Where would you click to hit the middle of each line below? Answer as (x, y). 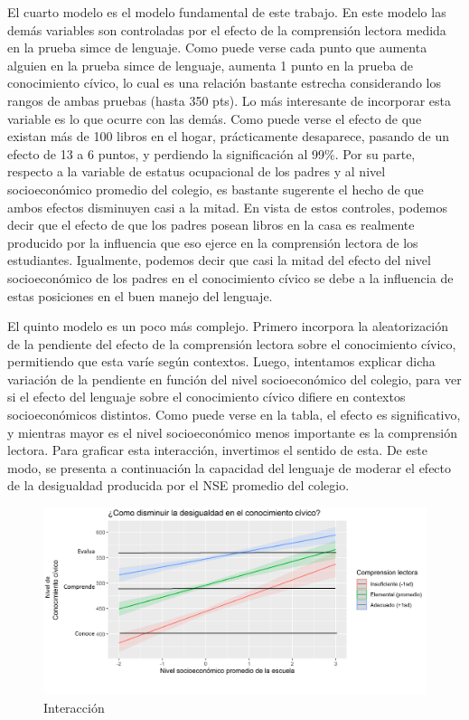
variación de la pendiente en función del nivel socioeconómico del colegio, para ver (234, 379)
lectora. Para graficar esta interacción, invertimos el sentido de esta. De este (217, 450)
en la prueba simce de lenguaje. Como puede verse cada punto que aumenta (217, 47)
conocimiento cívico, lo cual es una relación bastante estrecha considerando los (224, 83)
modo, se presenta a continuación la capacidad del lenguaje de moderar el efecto (230, 467)
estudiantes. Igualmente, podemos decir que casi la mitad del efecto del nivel (219, 260)
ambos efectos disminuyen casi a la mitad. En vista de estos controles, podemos (227, 207)
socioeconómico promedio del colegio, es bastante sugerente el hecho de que (216, 189)
